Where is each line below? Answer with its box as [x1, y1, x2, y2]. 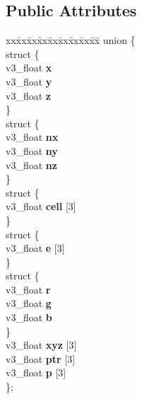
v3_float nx [6, 129, 59, 144]
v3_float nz [6, 157, 57, 172]
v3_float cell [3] [6, 199, 76, 214]
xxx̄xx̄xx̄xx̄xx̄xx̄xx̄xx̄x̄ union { [6, 33, 136, 47]
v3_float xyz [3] [6, 337, 77, 352]
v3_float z [6, 88, 51, 103]
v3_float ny [6, 143, 58, 158]
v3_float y [6, 74, 52, 88]
